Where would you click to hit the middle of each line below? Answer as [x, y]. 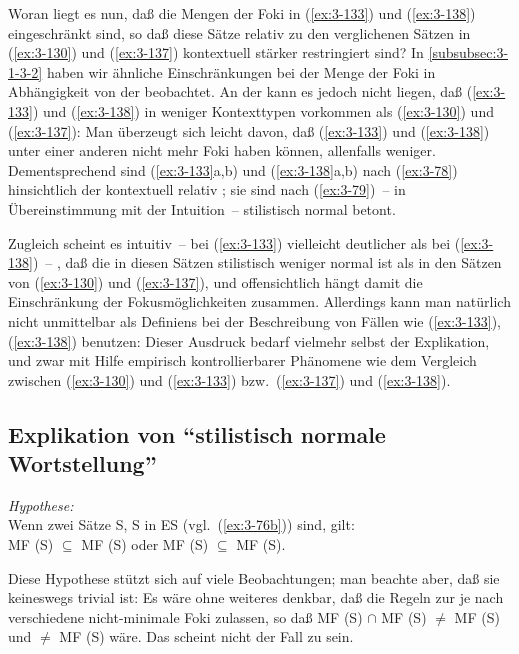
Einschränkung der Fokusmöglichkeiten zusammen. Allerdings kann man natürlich [259, 301]
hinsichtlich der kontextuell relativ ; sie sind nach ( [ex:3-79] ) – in [207, 189]
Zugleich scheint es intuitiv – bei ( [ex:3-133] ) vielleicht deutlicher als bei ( [234, 242]
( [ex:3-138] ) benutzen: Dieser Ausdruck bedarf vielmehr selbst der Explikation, [249, 340]
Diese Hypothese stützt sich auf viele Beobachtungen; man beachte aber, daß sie [254, 577]
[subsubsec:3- [468, 52]
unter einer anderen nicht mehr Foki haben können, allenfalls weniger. [222, 150]
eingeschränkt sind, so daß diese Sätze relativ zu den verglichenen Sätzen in [239, 32]
